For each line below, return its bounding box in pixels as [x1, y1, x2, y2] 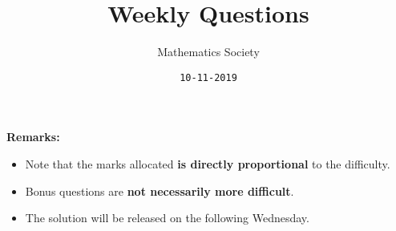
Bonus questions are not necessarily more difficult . [25, 182, 294, 199]
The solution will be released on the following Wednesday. [25, 209, 309, 226]
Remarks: [6, 128, 60, 145]
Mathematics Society [157, 43, 260, 60]
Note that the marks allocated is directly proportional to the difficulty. [25, 155, 390, 172]
